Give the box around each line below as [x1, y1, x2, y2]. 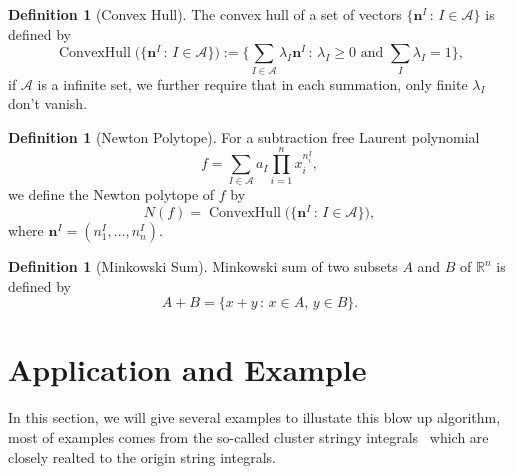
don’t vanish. [8, 93, 88, 114]
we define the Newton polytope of [8, 184, 215, 205]
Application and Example [8, 349, 367, 390]
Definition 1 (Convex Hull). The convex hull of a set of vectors [8, 4, 402, 24]
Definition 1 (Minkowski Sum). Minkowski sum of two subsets [8, 256, 398, 277]
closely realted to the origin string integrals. [8, 446, 276, 467]
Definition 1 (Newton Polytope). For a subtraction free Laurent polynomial [8, 126, 480, 147]
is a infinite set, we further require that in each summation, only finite [37, 73, 468, 94]
